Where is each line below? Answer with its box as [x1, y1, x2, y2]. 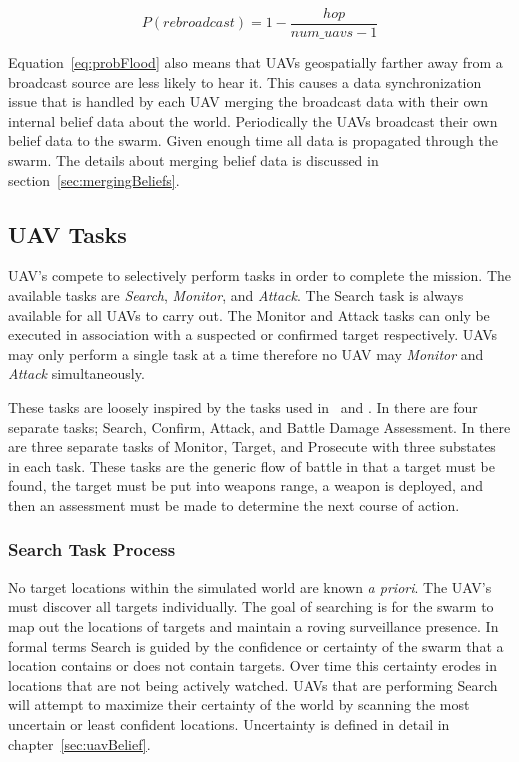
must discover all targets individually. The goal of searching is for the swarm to [8, 596, 494, 617]
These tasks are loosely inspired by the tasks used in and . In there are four [8, 396, 478, 417]
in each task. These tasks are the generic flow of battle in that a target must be [8, 455, 495, 476]
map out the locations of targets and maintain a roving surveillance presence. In [8, 615, 499, 636]
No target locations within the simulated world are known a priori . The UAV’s [8, 576, 492, 597]
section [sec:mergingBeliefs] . [8, 169, 180, 190]
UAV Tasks [8, 218, 127, 249]
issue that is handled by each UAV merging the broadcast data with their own [8, 91, 488, 112]
